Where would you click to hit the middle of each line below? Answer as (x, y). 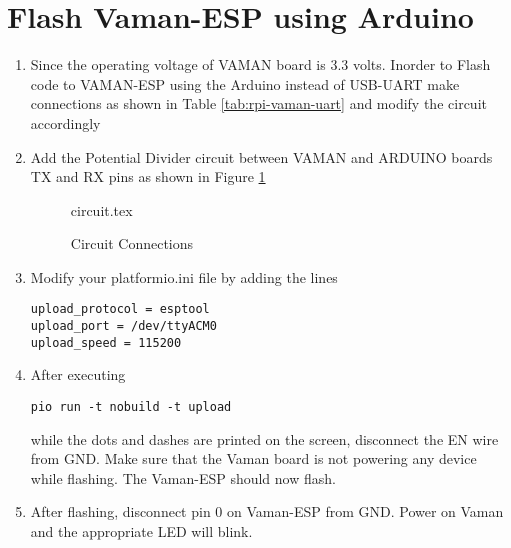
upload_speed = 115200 (106, 342)
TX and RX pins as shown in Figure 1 (148, 176)
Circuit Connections (132, 243)
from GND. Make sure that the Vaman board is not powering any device (253, 458)
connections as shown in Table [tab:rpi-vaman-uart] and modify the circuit (258, 103)
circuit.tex (101, 209)
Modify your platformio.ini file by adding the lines (184, 276)
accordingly (65, 122)
